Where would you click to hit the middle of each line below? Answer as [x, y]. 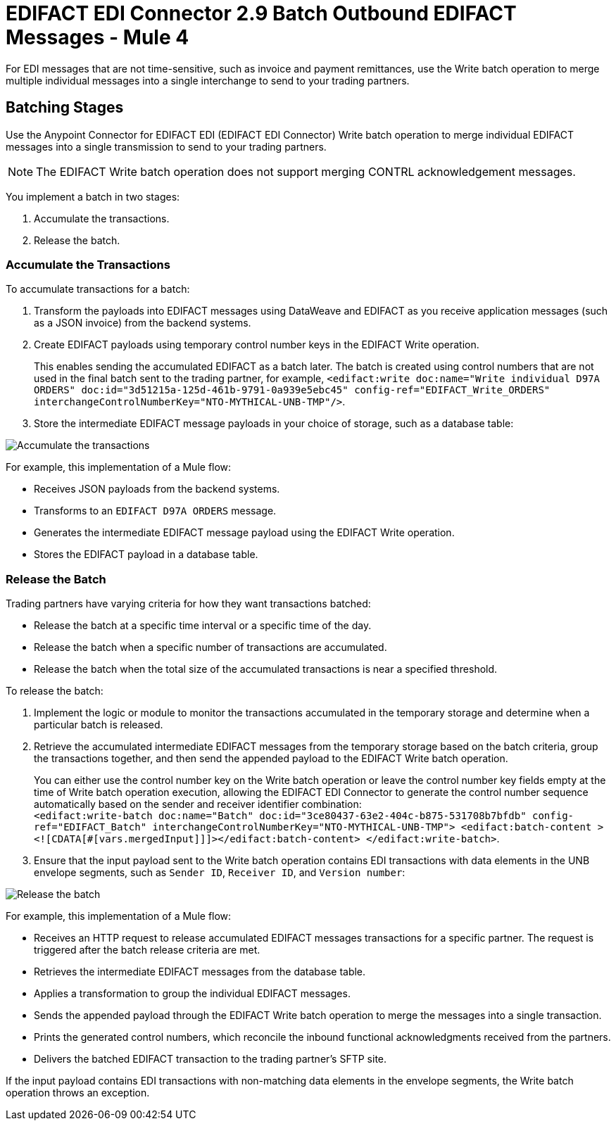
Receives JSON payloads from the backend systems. [157, 489]
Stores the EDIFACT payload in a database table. [146, 555]
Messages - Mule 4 [98, 37]
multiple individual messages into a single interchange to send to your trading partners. [208, 80]
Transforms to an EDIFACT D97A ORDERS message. [155, 511]
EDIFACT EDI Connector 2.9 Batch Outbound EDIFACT [261, 13]
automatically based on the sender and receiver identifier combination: [198, 804]
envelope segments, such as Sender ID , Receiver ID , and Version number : [220, 873]
